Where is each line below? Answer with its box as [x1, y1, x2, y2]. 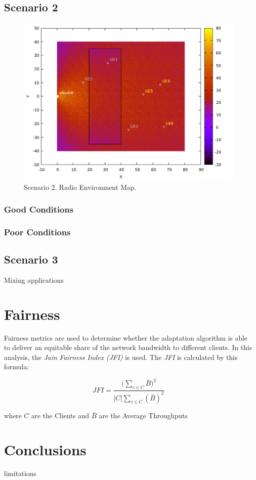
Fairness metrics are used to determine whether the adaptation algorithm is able [4, 332, 248, 343]
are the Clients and [31, 410, 89, 421]
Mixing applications [4, 274, 64, 285]
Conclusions [4, 439, 86, 460]
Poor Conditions [4, 225, 71, 238]
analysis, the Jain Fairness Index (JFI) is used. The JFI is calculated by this [4, 351, 238, 362]
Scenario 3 [4, 252, 58, 267]
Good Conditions [4, 203, 74, 215]
